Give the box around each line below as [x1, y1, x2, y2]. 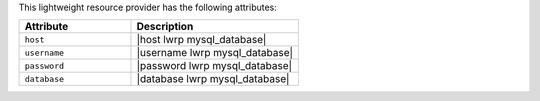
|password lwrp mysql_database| [136, 59, 293, 73]
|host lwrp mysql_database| [136, 33, 267, 47]
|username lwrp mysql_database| [136, 46, 294, 60]
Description [136, 20, 194, 34]
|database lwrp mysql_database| [136, 72, 290, 86]
